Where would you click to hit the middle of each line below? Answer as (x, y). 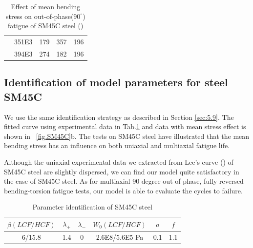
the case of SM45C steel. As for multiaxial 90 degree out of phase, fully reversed (124, 181)
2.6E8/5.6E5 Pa (120, 237)
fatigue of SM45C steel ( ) (46, 26)
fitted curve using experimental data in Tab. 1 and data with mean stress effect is (125, 126)
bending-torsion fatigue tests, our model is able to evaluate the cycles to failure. (123, 190)
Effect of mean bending (46, 6)
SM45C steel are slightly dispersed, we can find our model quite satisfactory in (122, 171)
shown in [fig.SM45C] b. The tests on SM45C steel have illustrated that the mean (127, 136)
